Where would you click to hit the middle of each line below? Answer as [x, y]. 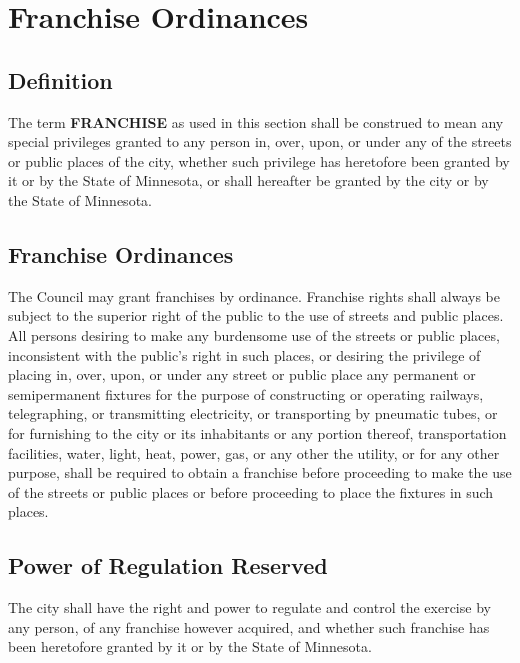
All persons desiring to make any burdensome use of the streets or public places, [254, 334]
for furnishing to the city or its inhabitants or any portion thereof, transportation [257, 432]
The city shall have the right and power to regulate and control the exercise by [249, 607]
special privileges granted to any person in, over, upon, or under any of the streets [260, 141]
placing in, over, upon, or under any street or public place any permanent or [242, 374]
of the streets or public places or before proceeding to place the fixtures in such [251, 491]
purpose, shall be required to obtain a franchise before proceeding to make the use [260, 472]
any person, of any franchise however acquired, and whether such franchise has [249, 626]
